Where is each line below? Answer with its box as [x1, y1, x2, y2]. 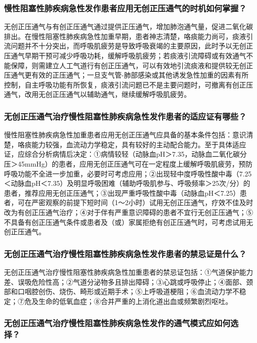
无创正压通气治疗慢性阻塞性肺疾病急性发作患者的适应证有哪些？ [4, 110, 247, 122]
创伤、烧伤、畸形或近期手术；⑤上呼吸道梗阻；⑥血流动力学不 [38, 286, 239, 297]
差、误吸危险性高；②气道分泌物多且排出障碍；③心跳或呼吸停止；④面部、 [4, 276, 246, 287]
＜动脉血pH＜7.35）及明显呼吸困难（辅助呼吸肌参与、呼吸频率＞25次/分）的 [4, 178, 251, 188]
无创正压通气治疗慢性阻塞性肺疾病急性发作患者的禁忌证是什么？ [4, 247, 247, 259]
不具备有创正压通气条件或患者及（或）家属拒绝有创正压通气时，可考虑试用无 [4, 216, 253, 227]
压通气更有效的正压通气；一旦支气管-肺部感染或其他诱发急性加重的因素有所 [4, 70, 249, 80]
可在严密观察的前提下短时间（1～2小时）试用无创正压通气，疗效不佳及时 [17, 197, 253, 208]
